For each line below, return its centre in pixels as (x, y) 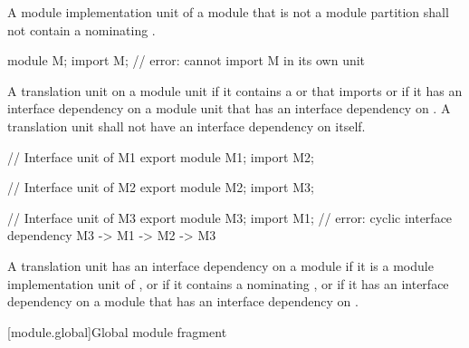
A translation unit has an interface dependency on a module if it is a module (220, 265)
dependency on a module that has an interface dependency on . (183, 301)
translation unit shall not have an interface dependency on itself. (187, 126)
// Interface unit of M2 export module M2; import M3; (161, 187)
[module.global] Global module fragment (117, 331)
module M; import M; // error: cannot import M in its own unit (187, 60)
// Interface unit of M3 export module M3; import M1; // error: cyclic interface (230, 217)
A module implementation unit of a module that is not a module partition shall (228, 12)
